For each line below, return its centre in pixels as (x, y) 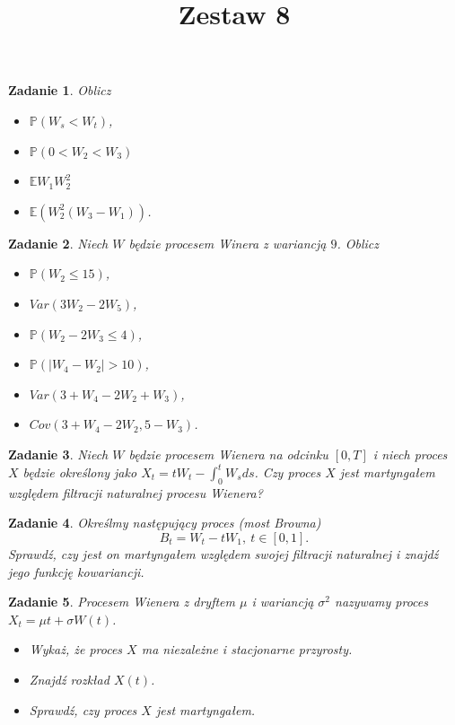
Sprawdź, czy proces (83, 709)
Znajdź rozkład (69, 679)
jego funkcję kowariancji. (76, 571)
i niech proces (410, 454)
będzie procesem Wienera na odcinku (228, 454)
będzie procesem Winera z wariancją (227, 243)
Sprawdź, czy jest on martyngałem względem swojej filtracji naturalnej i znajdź (223, 553)
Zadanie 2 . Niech (58, 243)
